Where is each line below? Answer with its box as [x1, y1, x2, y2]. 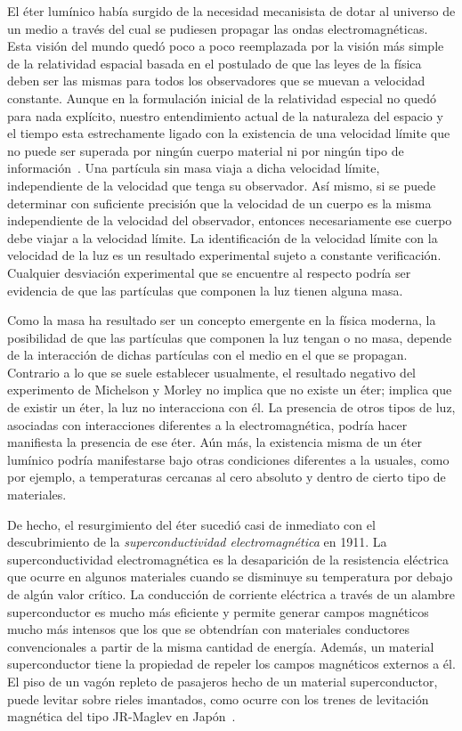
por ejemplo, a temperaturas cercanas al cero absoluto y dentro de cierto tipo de [7, 467, 446, 486]
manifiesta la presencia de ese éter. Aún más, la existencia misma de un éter [7, 433, 422, 451]
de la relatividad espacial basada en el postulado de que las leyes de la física [7, 53, 422, 72]
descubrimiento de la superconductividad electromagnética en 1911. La [7, 532, 387, 551]
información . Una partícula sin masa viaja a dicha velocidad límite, [7, 158, 380, 177]
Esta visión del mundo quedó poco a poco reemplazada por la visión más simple [7, 37, 444, 55]
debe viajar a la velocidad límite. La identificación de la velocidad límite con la [7, 228, 438, 247]
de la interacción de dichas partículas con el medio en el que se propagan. [7, 345, 408, 364]
